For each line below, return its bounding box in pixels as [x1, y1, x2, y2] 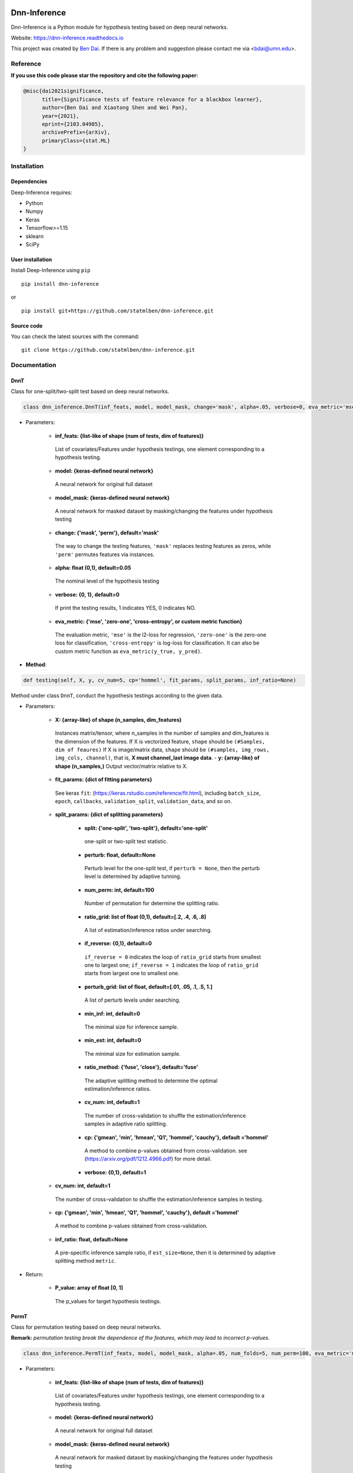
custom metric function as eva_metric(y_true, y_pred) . [55, 648, 202, 655]
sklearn [25, 233, 44, 240]
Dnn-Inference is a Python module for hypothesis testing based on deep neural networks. [11, 24, 229, 31]
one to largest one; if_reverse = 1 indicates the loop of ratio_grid [84, 962, 259, 969]
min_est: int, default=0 [84, 1037, 141, 1044]
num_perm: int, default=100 [84, 886, 155, 893]
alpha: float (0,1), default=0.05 [55, 564, 132, 571]
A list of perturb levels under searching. [84, 996, 181, 1004]
